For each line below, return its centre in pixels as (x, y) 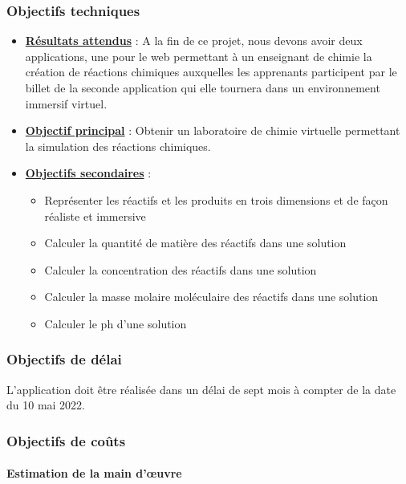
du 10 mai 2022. (46, 405)
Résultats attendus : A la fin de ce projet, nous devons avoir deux (194, 41)
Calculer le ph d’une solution (116, 323)
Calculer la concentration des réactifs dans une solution (181, 269)
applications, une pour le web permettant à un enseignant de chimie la (199, 56)
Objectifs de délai (64, 359)
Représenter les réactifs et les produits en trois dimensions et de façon (216, 199)
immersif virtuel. (66, 103)
